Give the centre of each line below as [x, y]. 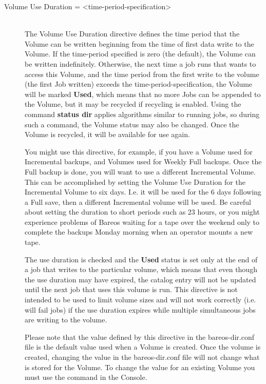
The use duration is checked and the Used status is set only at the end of [141, 259]
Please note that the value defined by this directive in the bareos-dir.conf [139, 337]
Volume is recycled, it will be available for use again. [107, 134]
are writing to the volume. [66, 320]
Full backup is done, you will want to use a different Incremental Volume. [140, 171]
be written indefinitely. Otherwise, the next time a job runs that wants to [140, 63]
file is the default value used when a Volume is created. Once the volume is [143, 347]
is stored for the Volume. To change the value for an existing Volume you [140, 367]
